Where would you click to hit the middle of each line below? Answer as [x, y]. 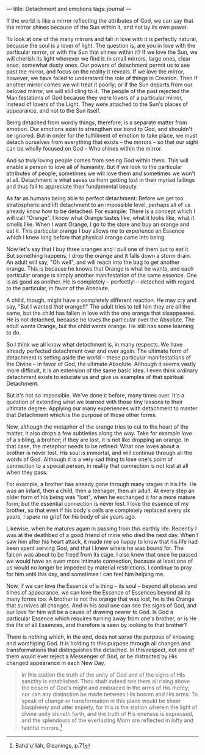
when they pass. [27, 472]
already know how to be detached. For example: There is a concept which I [101, 211]
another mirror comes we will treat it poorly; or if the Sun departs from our [99, 85]
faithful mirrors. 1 [41, 727]
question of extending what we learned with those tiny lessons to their [95, 402]
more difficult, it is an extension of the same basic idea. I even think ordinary [102, 370]
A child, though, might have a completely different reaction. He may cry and [102, 300]
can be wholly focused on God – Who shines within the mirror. [85, 148]
